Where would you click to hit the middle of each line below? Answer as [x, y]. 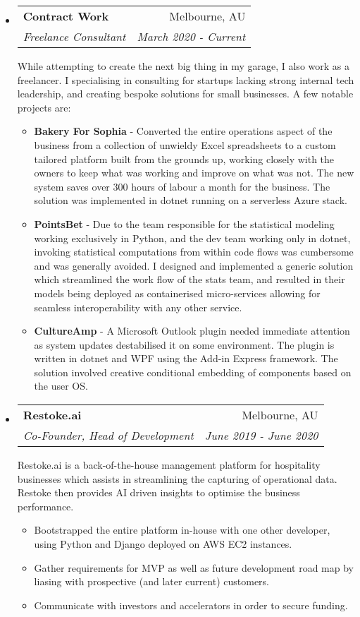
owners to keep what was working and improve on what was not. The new [194, 173]
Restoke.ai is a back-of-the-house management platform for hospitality [169, 465]
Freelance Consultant [74, 36]
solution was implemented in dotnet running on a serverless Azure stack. [191, 200]
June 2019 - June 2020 [261, 436]
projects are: [44, 107]
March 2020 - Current [191, 36]
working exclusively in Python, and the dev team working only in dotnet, [192, 238]
